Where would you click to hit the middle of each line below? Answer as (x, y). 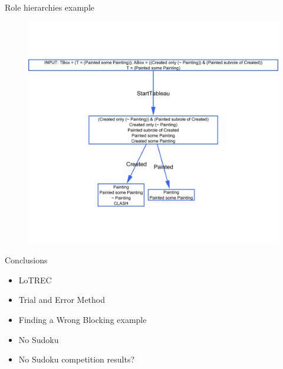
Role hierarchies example (50, 7)
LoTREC (35, 280)
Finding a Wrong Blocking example (83, 319)
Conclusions (26, 260)
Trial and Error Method (62, 300)
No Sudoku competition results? (77, 359)
